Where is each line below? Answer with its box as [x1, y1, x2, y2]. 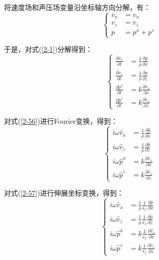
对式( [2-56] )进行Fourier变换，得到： [4, 115, 118, 126]
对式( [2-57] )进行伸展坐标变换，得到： [4, 188, 124, 198]
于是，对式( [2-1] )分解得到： [4, 44, 93, 54]
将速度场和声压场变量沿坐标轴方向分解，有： [4, 2, 151, 12]
